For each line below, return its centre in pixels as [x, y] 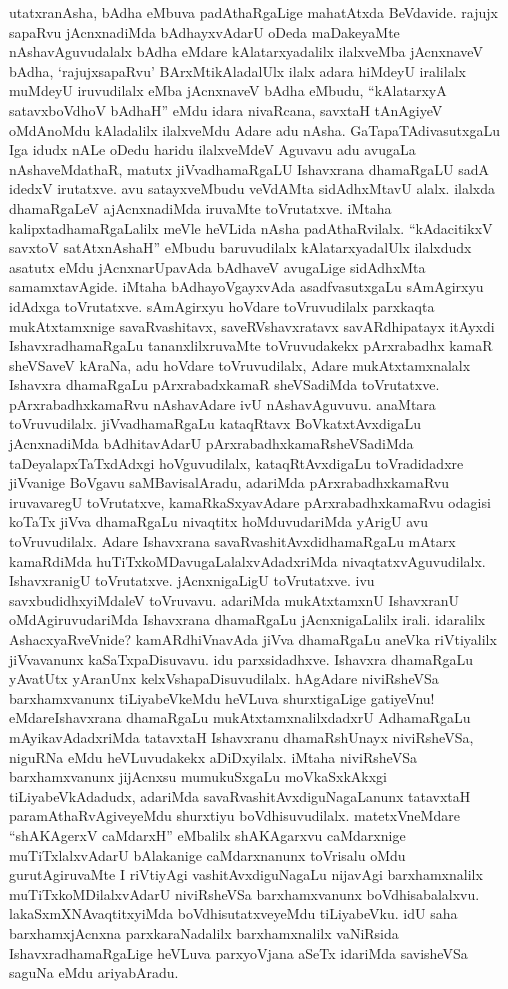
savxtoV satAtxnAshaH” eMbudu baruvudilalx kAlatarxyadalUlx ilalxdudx [240, 247]
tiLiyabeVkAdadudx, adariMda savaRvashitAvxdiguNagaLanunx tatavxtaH [240, 795]
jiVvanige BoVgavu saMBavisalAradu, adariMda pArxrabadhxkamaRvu [229, 482]
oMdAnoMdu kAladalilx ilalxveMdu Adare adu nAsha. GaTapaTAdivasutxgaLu [254, 129]
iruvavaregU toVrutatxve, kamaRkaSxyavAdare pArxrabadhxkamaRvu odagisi [250, 501]
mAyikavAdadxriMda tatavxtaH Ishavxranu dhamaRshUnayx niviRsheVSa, [241, 736]
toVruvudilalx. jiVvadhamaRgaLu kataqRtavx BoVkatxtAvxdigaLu [215, 423]
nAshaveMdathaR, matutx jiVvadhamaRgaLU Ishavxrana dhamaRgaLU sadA [249, 168]
